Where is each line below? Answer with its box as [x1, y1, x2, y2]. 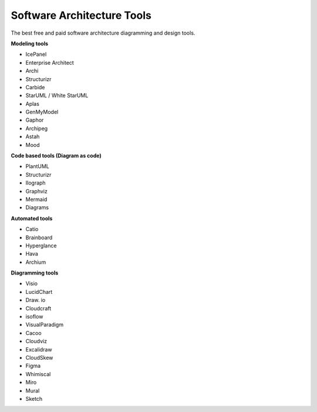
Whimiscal [25, 370, 51, 377]
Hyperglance [25, 242, 57, 249]
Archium [25, 259, 46, 266]
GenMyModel [25, 109, 59, 116]
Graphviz [25, 187, 48, 195]
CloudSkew [25, 354, 53, 361]
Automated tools [11, 215, 53, 222]
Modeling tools [11, 40, 49, 47]
